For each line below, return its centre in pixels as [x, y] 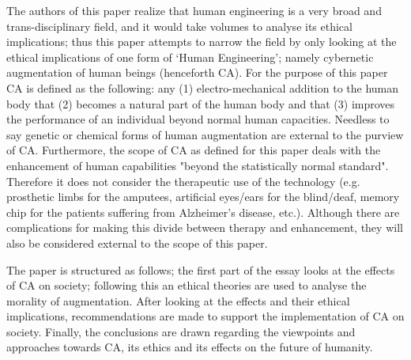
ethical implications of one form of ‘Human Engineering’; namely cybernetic [190, 57]
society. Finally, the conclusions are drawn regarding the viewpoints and [181, 331]
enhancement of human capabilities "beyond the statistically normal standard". [198, 165]
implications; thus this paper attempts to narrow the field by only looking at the [202, 42]
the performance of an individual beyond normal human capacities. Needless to [198, 119]
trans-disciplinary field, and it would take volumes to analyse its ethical [179, 26]
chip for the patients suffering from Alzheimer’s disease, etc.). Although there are [203, 212]
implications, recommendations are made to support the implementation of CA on [205, 316]
